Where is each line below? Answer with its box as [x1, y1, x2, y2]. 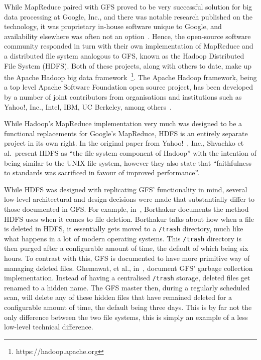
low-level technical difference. [4, 321, 93, 332]
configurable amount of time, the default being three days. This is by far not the [4, 302, 252, 312]
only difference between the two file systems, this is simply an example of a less [4, 311, 248, 322]
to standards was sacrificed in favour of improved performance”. [4, 167, 200, 178]
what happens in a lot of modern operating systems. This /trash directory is [4, 233, 241, 243]
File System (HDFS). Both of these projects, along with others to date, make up [4, 60, 252, 71]
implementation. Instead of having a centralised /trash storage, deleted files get [4, 272, 250, 283]
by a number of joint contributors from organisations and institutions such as [4, 92, 242, 102]
